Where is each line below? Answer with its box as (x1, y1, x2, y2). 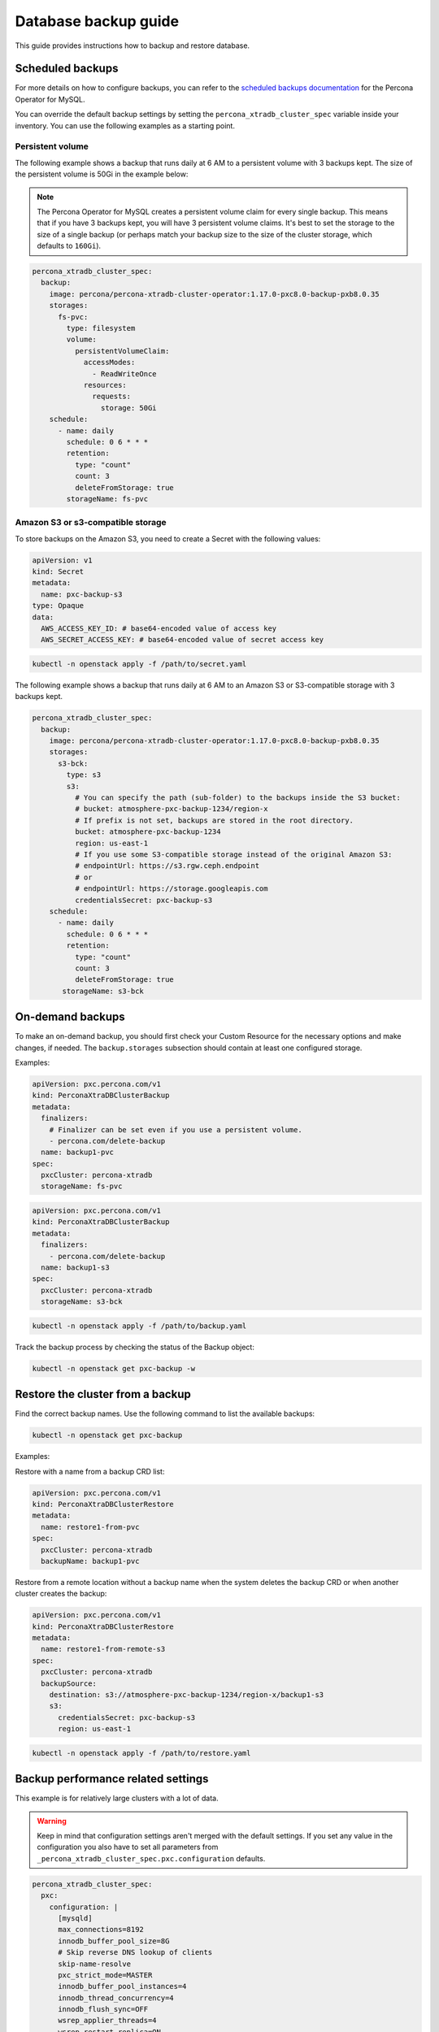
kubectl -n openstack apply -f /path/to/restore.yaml (32, 1748, 251, 1757)
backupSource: (41, 1678, 98, 1688)
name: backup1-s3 (41, 1262, 110, 1272)
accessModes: (83, 358, 136, 367)
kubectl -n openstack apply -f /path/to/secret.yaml (32, 659, 247, 668)
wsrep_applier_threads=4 (58, 2016, 158, 2025)
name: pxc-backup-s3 (41, 589, 123, 599)
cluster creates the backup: (15, 1589, 107, 1599)
